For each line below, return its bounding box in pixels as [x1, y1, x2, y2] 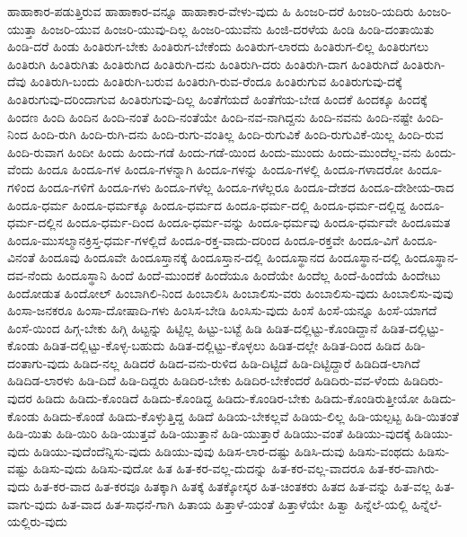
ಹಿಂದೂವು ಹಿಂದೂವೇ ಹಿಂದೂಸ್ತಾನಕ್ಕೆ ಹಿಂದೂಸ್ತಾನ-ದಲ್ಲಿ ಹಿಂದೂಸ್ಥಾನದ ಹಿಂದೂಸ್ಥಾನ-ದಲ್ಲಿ [39, 248, 401, 267]
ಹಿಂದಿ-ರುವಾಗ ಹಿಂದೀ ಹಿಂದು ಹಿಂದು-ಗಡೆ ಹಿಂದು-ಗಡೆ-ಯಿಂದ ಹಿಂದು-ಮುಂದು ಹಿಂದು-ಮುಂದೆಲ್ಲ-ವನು [7, 142, 422, 161]
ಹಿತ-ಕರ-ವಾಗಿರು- [368, 459, 439, 478]
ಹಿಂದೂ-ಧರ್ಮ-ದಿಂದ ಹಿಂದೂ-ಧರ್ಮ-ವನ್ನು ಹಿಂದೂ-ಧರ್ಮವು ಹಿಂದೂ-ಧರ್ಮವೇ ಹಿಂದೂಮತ [66, 213, 451, 232]
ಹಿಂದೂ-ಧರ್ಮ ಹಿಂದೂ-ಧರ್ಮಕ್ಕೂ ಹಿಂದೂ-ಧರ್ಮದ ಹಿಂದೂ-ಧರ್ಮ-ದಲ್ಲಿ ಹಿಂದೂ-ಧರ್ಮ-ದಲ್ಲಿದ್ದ [7, 195, 406, 214]
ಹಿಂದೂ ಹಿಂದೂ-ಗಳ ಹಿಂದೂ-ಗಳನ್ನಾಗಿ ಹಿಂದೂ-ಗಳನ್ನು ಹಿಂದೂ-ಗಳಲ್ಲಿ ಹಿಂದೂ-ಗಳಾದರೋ [37, 160, 404, 179]
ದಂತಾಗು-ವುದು [7, 353, 70, 372]
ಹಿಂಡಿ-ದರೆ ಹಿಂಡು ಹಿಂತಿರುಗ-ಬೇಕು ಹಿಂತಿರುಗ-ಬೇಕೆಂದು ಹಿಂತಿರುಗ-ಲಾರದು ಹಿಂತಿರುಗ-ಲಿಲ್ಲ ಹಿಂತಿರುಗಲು [7, 37, 429, 56]
